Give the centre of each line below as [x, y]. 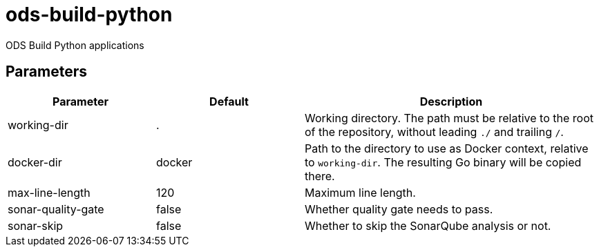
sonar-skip [36, 225]
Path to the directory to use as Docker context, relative [447, 148]
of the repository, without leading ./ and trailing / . [434, 132]
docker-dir [35, 162]
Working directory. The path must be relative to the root [449, 118]
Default [229, 101]
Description [451, 101]
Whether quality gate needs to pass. [399, 209]
